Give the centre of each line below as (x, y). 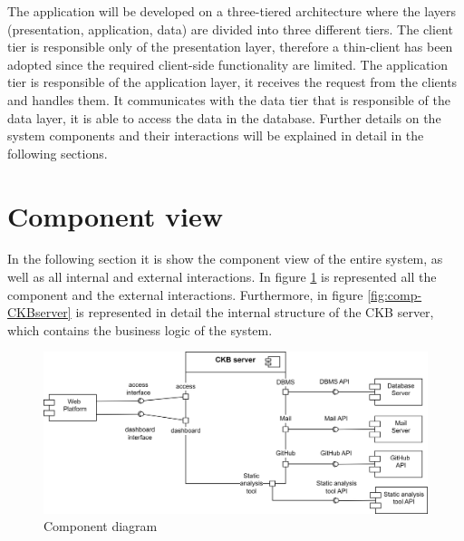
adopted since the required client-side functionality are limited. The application (228, 64)
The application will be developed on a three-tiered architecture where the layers (232, 11)
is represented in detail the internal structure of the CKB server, (255, 312)
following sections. (58, 153)
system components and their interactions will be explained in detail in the (216, 135)
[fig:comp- (395, 294)
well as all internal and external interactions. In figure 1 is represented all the (222, 277)
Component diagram (101, 526)
